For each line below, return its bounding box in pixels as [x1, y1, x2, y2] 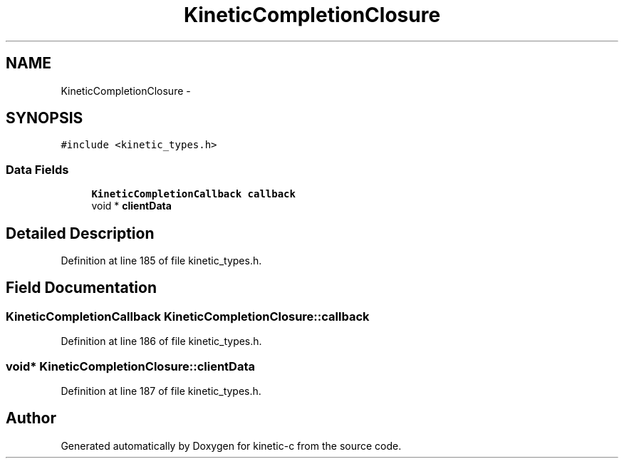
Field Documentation [6, 279, 157, 297]
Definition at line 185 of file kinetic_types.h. [61, 254, 262, 267]
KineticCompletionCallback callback [91, 188, 296, 200]
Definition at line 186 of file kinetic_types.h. [61, 335, 262, 348]
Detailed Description [6, 224, 155, 242]
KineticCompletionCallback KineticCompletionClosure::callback [6, 309, 370, 324]
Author [6, 409, 56, 428]
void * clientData [91, 200, 172, 212]
